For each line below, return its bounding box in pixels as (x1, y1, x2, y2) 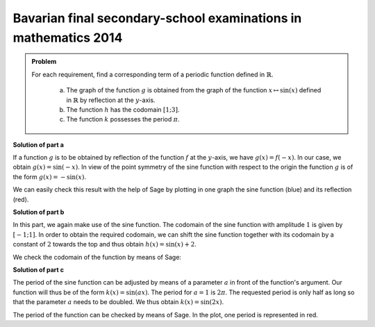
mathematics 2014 (12, 30, 123, 45)
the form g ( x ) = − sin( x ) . (12, 172, 87, 181)
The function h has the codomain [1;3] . (66, 105, 180, 114)
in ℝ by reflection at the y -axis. (66, 96, 156, 104)
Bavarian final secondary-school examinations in (12, 10, 302, 26)
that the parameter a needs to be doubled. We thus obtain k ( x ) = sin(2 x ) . (12, 298, 224, 306)
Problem (31, 58, 57, 66)
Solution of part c (12, 265, 65, 274)
